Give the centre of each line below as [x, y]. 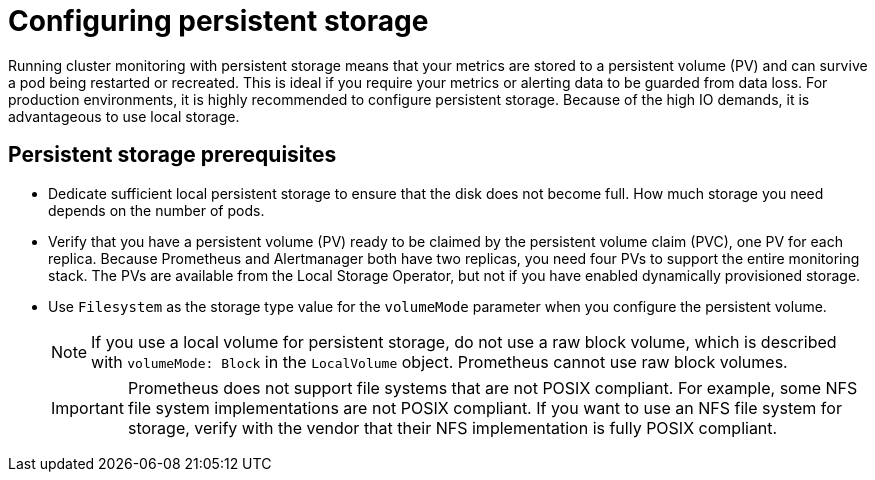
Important [87, 407]
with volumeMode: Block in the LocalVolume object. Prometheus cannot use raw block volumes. [439, 361]
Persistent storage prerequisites [172, 155]
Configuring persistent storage [218, 21]
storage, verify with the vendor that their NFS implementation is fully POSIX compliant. [452, 427]
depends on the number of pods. [156, 210]
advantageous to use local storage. [124, 116]
